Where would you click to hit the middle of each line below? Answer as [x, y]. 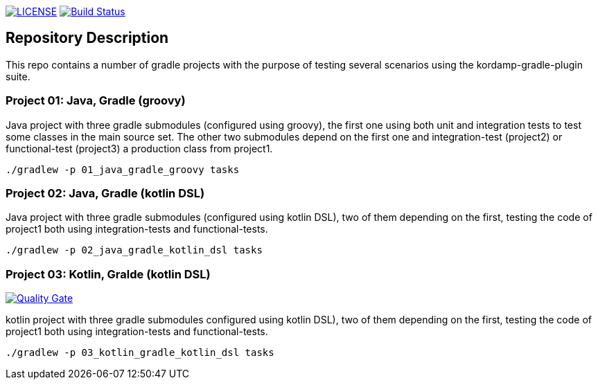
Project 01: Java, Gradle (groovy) [96, 101]
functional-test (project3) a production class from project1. [139, 148]
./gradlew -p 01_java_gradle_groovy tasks [123, 169]
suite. [18, 76]
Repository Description [87, 38]
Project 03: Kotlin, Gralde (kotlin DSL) [108, 274]
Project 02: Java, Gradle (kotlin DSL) [105, 193]
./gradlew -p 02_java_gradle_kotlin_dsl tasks [134, 250]
